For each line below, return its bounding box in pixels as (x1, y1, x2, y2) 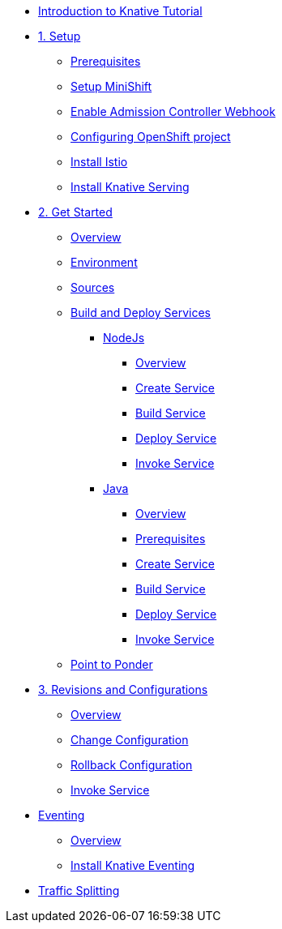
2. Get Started (38, 205, 113, 219)
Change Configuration (70, 733, 189, 747)
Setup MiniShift (70, 79, 152, 93)
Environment (70, 255, 138, 269)
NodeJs (103, 331, 145, 345)
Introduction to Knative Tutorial (38, 4, 203, 18)
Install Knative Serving (70, 180, 190, 194)
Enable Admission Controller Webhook (70, 105, 276, 118)
